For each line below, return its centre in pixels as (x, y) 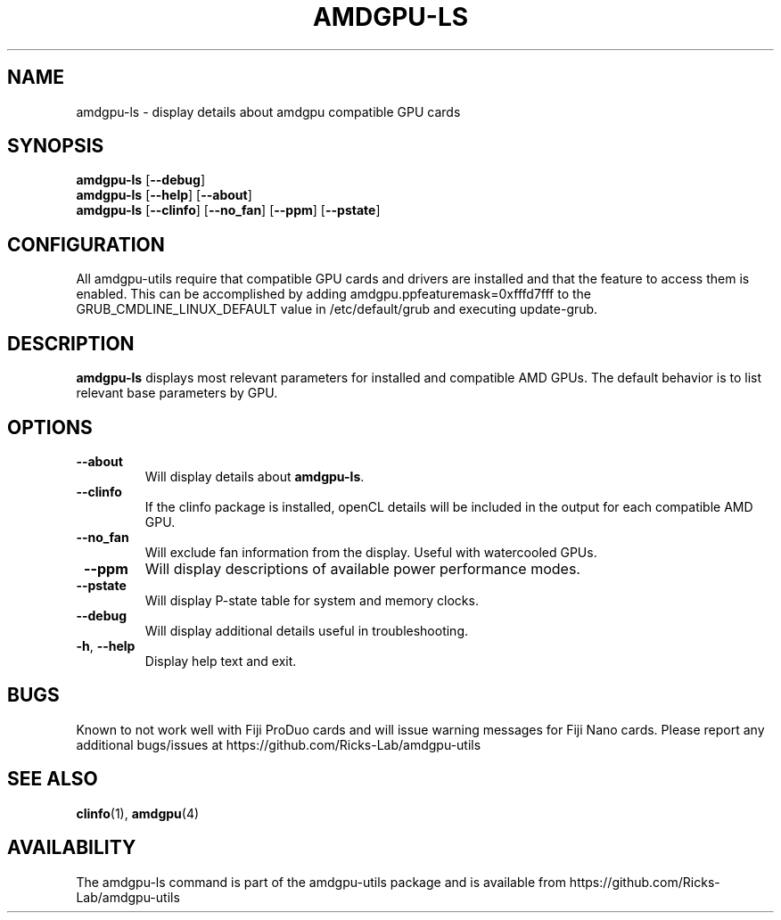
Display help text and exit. (221, 661)
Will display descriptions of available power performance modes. (362, 568)
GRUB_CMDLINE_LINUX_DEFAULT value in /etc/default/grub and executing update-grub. (337, 309)
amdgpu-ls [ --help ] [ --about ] (164, 195)
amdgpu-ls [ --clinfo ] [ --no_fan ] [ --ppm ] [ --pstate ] (228, 210)
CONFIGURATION (86, 244)
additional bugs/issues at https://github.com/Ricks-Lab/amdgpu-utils (279, 744)
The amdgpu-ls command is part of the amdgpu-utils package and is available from (321, 882)
